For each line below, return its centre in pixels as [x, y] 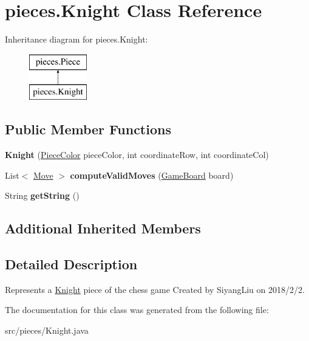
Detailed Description [71, 264]
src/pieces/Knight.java [47, 330]
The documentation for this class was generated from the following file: [137, 310]
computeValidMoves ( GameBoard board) [152, 175]
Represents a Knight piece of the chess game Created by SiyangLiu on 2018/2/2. [155, 289]
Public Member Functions [88, 129]
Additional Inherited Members [103, 228]
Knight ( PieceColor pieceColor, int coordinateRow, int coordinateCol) [137, 155]
